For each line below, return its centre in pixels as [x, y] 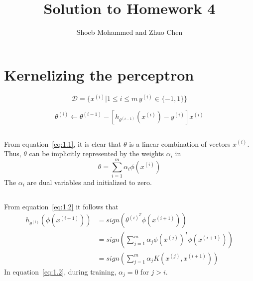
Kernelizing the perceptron [99, 74]
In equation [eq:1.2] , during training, [60, 271]
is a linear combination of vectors [180, 143]
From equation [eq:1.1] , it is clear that [63, 143]
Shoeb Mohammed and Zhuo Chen [129, 32]
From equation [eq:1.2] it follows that [61, 206]
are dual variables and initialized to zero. [89, 182]
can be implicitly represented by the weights [97, 153]
